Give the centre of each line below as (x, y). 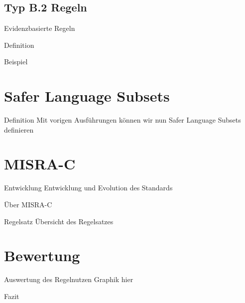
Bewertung (42, 255)
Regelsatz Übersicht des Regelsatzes (59, 221)
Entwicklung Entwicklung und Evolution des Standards (88, 188)
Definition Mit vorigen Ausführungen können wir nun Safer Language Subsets (122, 120)
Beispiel (16, 62)
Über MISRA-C (28, 205)
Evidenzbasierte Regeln (40, 28)
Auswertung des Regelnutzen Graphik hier (69, 279)
